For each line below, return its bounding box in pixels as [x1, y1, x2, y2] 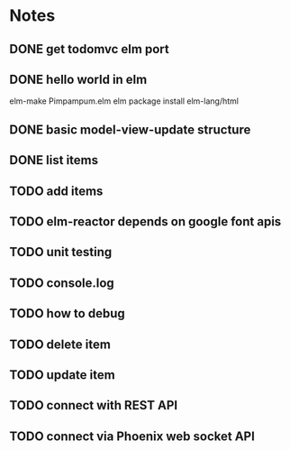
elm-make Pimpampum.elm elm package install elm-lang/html [9, 96, 239, 106]
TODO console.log [9, 275, 114, 290]
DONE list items [9, 152, 99, 168]
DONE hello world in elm [9, 71, 148, 87]
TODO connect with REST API [9, 398, 178, 413]
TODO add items [9, 183, 104, 198]
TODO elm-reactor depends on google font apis [9, 214, 282, 229]
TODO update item [9, 367, 115, 382]
